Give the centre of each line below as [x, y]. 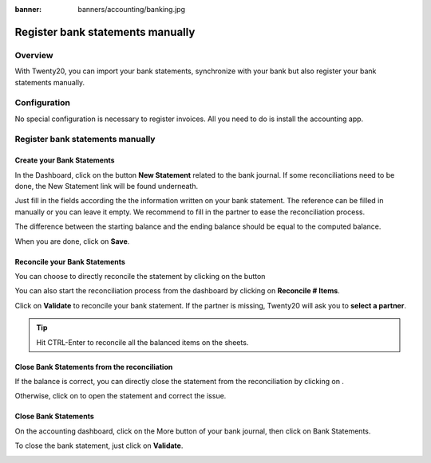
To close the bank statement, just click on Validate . [99, 445]
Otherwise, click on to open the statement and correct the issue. [121, 396]
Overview [34, 55]
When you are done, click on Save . [72, 241]
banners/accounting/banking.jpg [132, 9]
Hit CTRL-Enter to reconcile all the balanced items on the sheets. [142, 342]
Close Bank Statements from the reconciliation [94, 367]
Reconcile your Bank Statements [70, 261]
